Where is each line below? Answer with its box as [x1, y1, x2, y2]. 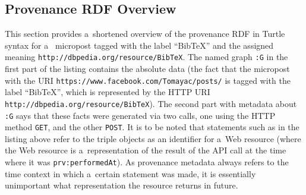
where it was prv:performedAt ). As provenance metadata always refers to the [5, 156, 289, 168]
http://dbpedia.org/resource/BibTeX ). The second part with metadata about [5, 97, 297, 109]
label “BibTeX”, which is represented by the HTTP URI [5, 86, 210, 98]
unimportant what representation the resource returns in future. [5, 179, 238, 191]
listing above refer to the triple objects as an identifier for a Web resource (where [5, 132, 301, 144]
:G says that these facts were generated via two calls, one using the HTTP [5, 109, 276, 121]
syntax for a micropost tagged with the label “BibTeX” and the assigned [5, 39, 274, 51]
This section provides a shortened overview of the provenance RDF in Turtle [5, 27, 285, 40]
